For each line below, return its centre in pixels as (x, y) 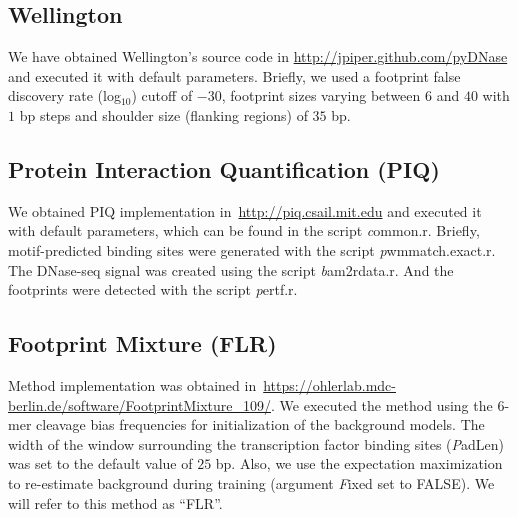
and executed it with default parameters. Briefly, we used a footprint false (234, 75)
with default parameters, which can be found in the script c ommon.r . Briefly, (244, 230)
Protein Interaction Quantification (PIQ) (224, 168)
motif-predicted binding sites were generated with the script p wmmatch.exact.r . (252, 249)
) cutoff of (162, 95)
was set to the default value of (100, 463)
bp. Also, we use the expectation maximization (359, 463)
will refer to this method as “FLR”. (115, 502)
